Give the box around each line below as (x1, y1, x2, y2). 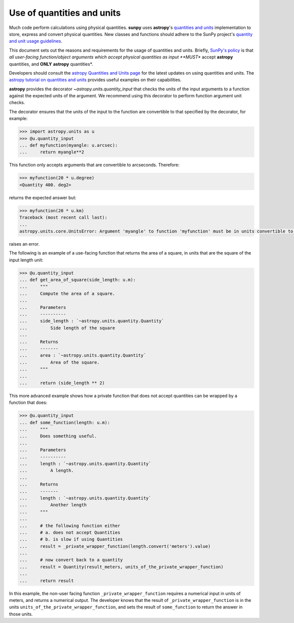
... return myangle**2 (19, 149, 84, 155)
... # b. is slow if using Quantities (19, 537, 123, 542)
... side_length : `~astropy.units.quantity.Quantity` (19, 318, 164, 324)
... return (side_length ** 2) (19, 380, 105, 386)
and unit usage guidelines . (9, 38, 62, 44)
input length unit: (9, 257, 44, 263)
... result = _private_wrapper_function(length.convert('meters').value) (19, 543, 211, 549)
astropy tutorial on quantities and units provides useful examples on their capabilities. (9, 77, 182, 83)
